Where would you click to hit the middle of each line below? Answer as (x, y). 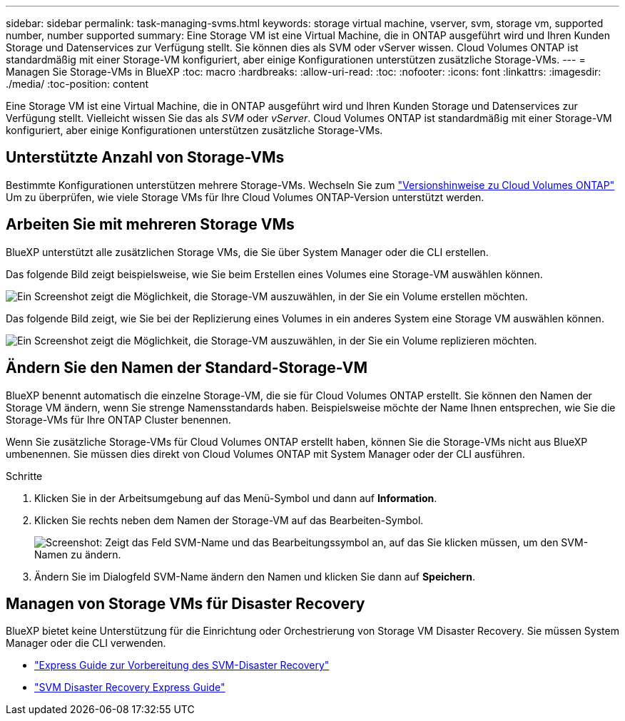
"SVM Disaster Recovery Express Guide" (130, 687)
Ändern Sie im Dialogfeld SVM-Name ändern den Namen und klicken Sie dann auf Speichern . (255, 576)
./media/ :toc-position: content (77, 84)
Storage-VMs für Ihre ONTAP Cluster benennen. (118, 419)
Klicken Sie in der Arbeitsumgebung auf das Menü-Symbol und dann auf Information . (236, 498)
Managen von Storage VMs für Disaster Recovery (186, 603)
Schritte (24, 476)
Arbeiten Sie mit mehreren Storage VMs (150, 225)
